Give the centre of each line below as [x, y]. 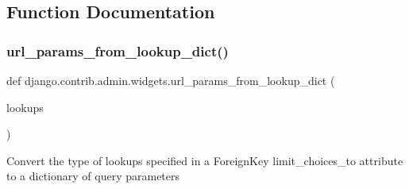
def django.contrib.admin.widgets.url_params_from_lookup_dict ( [171, 80]
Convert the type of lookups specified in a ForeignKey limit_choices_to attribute [205, 160]
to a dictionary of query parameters [93, 176]
